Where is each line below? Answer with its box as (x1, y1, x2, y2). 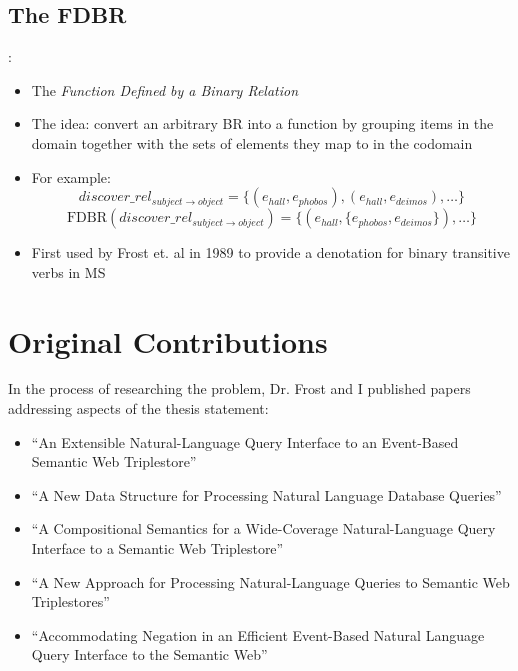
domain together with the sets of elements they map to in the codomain (31, 132, 473, 153)
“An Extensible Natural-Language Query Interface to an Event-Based (31, 431, 459, 452)
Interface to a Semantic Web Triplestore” (31, 538, 284, 559)
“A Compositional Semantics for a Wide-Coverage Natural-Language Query (31, 518, 496, 539)
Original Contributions (8, 320, 328, 361)
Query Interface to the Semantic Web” (31, 644, 268, 665)
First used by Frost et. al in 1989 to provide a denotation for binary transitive (31, 242, 510, 263)
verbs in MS (31, 261, 106, 282)
